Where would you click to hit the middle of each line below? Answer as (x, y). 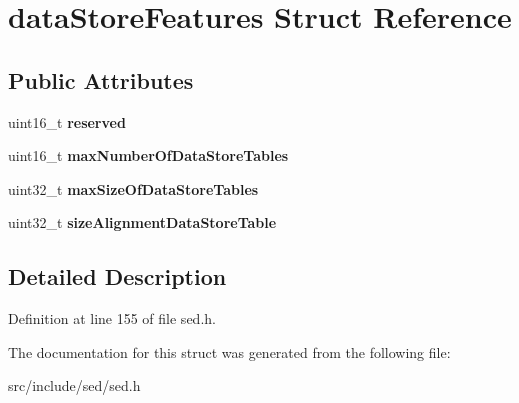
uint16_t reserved (67, 121)
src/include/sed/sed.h (74, 385)
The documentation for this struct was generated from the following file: (229, 351)
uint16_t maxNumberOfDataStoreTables (148, 155)
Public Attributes (101, 79)
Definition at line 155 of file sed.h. (112, 318)
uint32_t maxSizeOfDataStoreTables (133, 188)
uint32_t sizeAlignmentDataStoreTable (142, 222)
